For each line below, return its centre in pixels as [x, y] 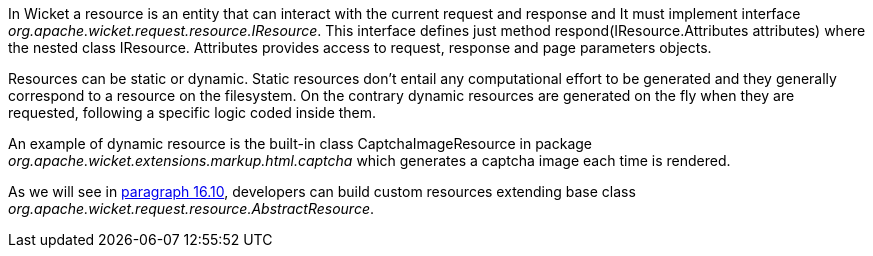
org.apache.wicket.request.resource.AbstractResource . [191, 208]
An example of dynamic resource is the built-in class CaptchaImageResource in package [300, 143]
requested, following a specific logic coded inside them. [192, 112]
